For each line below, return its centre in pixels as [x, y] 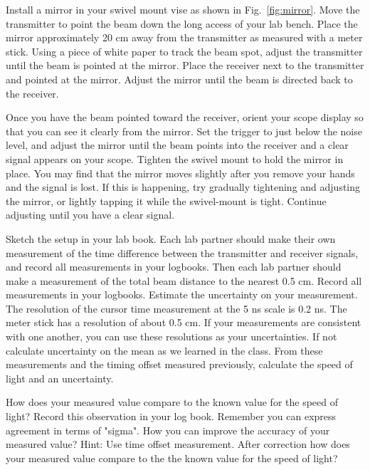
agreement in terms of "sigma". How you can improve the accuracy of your [168, 430]
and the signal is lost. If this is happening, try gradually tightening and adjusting [183, 187]
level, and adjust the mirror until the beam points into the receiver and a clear [177, 145]
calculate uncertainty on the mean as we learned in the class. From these [164, 350]
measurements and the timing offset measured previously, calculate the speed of [179, 364]
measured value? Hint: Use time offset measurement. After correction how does [178, 444]
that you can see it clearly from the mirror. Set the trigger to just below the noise [184, 131]
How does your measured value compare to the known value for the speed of [172, 402]
